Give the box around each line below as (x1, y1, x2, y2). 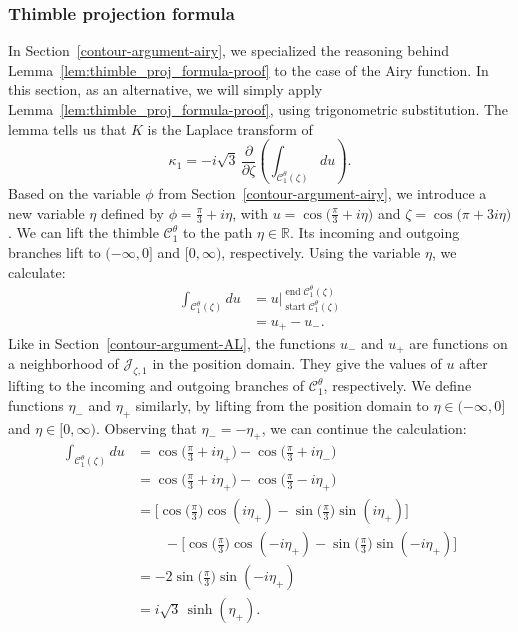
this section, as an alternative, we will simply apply (8, 79, 323, 100)
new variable (8, 202, 85, 223)
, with (232, 202, 268, 223)
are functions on (409, 332, 508, 353)
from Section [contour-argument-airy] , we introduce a (158, 182, 487, 203)
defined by (100, 202, 164, 223)
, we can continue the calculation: (261, 417, 467, 438)
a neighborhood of (8, 353, 119, 374)
